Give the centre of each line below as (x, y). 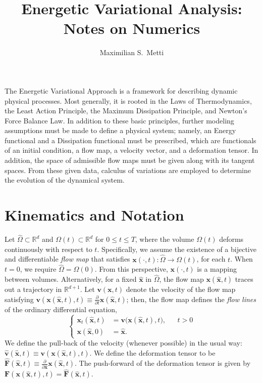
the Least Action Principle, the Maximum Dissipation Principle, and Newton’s (126, 111)
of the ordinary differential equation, (61, 309)
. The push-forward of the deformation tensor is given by (163, 363)
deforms (231, 239)
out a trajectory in (33, 289)
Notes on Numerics (132, 28)
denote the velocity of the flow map (181, 289)
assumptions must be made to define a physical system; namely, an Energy (120, 130)
